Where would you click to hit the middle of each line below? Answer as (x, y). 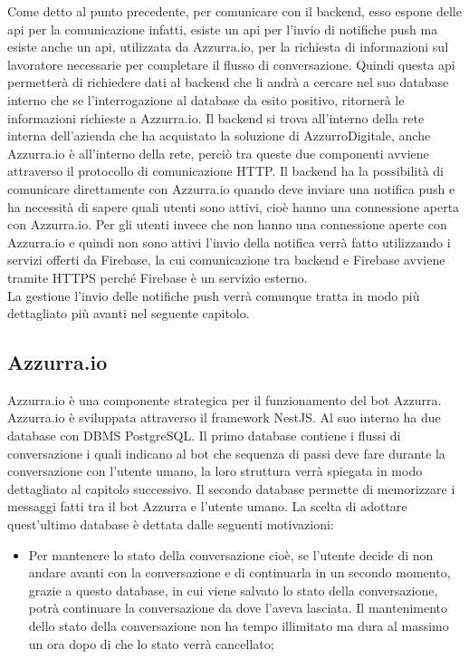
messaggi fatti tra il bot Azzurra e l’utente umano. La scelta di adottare (207, 506)
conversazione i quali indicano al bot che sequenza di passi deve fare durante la (226, 453)
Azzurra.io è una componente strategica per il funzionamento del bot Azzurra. (225, 399)
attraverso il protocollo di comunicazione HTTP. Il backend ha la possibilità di (226, 171)
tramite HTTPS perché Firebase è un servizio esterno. (158, 277)
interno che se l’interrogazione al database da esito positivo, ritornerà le (206, 99)
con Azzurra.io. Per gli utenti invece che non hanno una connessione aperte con (227, 224)
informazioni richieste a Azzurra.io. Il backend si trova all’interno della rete (216, 117)
